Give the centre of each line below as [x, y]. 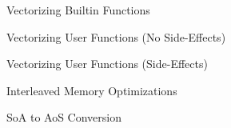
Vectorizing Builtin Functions [78, 10]
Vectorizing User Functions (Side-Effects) [107, 64]
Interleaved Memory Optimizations [92, 90]
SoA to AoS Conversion [64, 117]
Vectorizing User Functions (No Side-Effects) [116, 36]
